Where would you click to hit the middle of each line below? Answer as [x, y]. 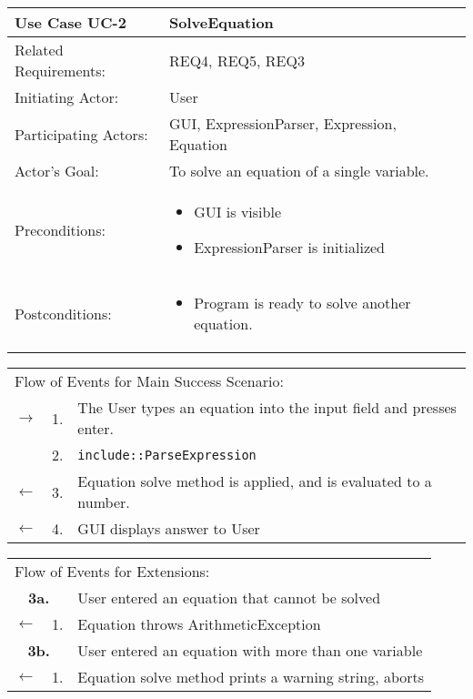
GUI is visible [238, 212]
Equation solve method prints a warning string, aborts [251, 677]
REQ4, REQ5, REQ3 [236, 60]
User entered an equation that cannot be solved [229, 598]
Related [39, 50]
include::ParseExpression [167, 455]
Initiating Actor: [67, 97]
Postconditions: [63, 313]
